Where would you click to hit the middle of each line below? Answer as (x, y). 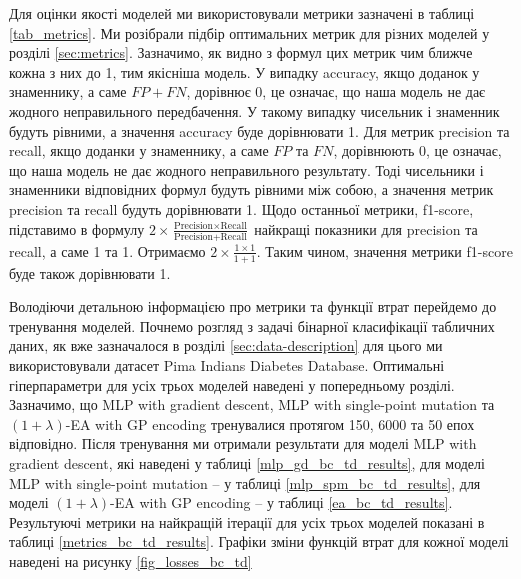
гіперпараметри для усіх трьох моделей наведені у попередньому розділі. (232, 384)
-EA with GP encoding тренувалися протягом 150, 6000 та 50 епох (270, 423)
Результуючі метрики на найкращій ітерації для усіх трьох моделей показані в (247, 521)
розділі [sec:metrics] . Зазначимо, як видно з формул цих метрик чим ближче (241, 52)
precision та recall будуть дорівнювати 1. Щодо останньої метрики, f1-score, (241, 208)
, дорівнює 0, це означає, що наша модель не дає (336, 91)
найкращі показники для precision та (366, 228)
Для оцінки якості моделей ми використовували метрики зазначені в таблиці (242, 13)
